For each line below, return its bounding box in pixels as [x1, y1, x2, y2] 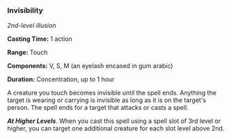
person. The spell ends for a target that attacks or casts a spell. [7, 104, 189, 112]
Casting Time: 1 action [7, 35, 73, 43]
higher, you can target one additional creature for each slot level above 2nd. [7, 124, 225, 133]
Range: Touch [7, 48, 48, 57]
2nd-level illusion [7, 22, 56, 30]
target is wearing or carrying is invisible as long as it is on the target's [7, 96, 207, 104]
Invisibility [7, 6, 44, 15]
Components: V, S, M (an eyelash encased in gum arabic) [7, 62, 173, 70]
